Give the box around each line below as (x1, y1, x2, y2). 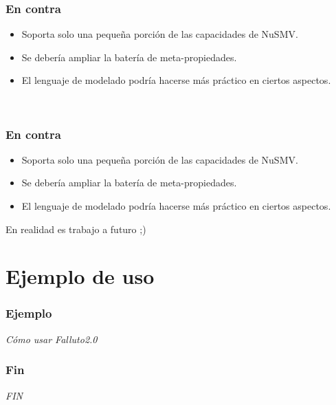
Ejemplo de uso (5, 262, 155, 290)
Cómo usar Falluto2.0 (5, 331, 98, 346)
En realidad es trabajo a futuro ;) (5, 221, 146, 236)
